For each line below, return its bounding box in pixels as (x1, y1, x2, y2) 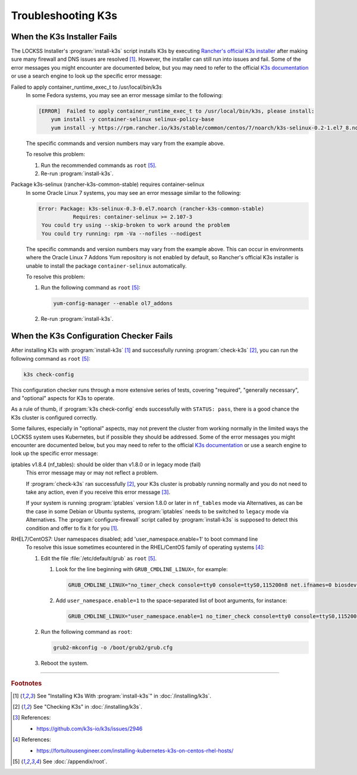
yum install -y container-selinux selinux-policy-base (51, 116, 214, 123)
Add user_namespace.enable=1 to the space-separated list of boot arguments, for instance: (55, 597, 287, 604)
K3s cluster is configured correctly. (11, 414, 98, 421)
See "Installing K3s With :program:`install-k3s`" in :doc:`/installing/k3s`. (36, 692, 211, 699)
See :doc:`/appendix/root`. (42, 758, 108, 765)
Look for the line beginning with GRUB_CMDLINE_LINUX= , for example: (55, 566, 228, 573)
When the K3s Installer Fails (11, 32, 117, 42)
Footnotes (11, 680, 42, 688)
